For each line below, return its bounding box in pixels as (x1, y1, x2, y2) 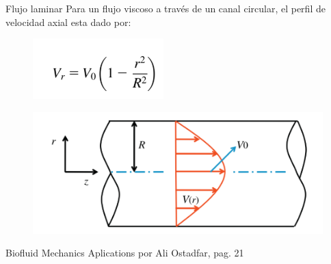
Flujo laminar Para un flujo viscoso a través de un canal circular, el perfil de (5, 1, 326, 15)
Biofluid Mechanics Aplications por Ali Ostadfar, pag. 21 (5, 246, 244, 260)
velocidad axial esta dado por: (5, 14, 131, 29)
